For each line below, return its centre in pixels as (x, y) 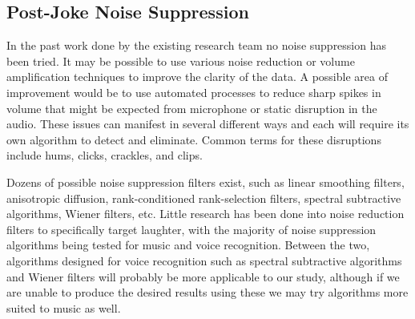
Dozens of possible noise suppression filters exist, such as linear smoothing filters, (205, 182)
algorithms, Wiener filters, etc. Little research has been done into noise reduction (205, 214)
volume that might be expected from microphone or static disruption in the (192, 108)
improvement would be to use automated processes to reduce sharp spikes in (194, 92)
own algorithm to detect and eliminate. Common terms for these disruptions (194, 139)
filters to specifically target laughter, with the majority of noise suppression (191, 229)
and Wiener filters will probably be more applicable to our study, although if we (203, 276)
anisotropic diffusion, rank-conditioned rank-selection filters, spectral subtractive (204, 198)
